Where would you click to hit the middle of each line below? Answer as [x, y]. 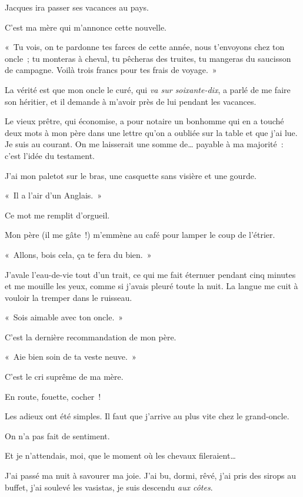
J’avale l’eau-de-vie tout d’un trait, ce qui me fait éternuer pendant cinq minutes [150, 274]
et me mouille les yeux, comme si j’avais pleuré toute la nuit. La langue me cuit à [151, 286]
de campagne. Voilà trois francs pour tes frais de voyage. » [111, 70]
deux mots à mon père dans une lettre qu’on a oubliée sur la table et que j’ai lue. [151, 132]
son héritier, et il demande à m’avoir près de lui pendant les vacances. [131, 101]
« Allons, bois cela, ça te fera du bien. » [78, 254]
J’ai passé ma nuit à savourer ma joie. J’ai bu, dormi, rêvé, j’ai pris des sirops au [151, 476]
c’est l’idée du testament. [50, 155]
